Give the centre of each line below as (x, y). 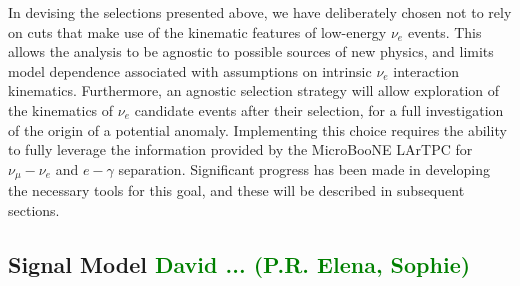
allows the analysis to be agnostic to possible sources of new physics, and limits (251, 51)
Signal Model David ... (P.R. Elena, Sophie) (239, 263)
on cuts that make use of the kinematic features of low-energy (197, 31)
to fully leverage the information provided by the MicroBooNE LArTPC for (240, 149)
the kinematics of (61, 109)
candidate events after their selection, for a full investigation (319, 109)
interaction (426, 70)
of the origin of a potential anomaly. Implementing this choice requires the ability (257, 129)
